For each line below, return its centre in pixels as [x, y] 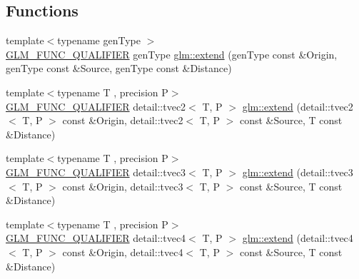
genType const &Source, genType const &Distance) [119, 68]
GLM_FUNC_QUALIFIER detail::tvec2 [96, 106]
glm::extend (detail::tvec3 [298, 172]
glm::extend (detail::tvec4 [298, 238]
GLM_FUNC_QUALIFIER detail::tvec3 [96, 172]
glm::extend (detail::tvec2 [298, 106]
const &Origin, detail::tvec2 [123, 120]
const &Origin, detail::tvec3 [123, 186]
